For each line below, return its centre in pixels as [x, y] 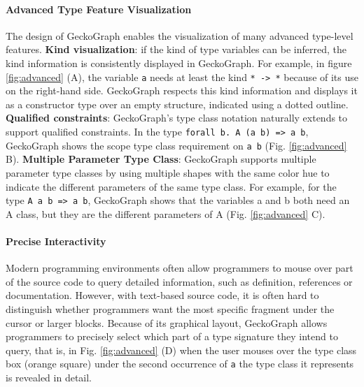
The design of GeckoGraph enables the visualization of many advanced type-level [180, 35]
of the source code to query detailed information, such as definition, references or [179, 281]
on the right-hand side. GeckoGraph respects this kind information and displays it [182, 90]
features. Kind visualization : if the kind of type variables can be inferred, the [176, 49]
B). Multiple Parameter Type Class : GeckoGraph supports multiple [161, 159]
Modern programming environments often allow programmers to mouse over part [180, 268]
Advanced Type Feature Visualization [99, 9]
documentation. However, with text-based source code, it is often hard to [162, 295]
